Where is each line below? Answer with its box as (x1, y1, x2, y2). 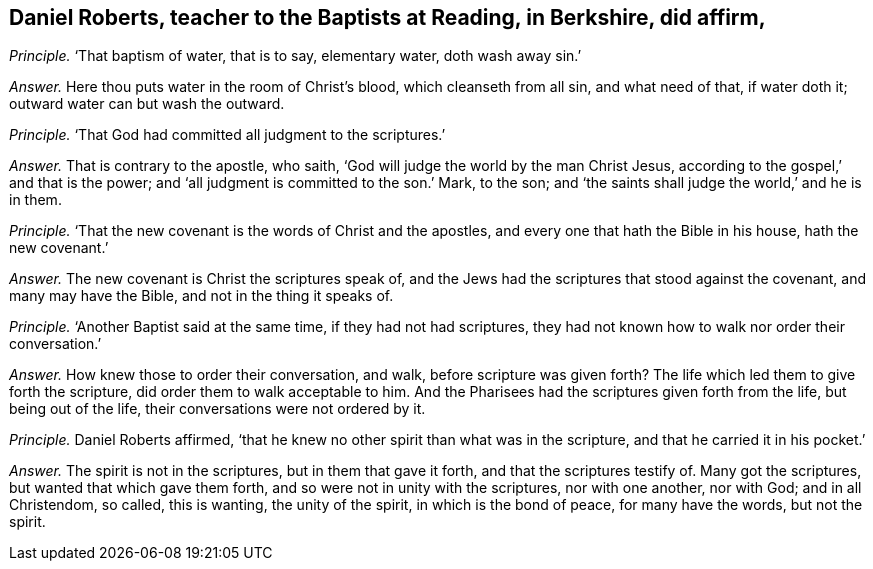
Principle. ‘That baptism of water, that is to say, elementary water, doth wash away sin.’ (9, 47, 582, 65)
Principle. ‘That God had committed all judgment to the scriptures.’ (9, 126, 446, 144)
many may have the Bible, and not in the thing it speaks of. (9, 287, 394, 305)
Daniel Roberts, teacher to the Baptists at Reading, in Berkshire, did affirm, (9, 5, 766, 30)
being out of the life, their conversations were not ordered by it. (9, 400, 426, 418)
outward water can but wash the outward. (9, 95, 285, 113)
